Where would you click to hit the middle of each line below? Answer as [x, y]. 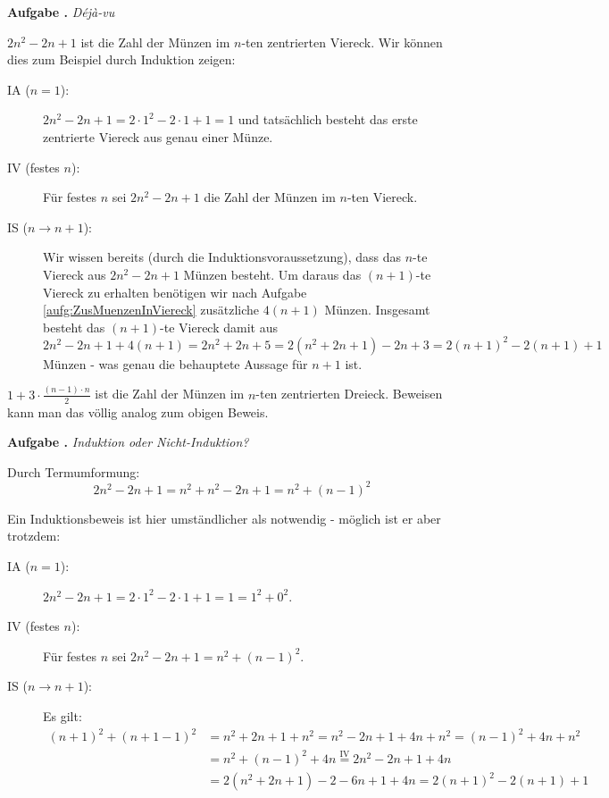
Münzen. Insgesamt [377, 310]
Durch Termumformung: [74, 471]
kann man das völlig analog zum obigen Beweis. [138, 412]
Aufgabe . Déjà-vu [61, 12]
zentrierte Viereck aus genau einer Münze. [158, 136]
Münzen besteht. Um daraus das [272, 274]
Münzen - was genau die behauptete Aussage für [175, 363]
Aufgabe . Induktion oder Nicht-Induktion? [128, 442]
